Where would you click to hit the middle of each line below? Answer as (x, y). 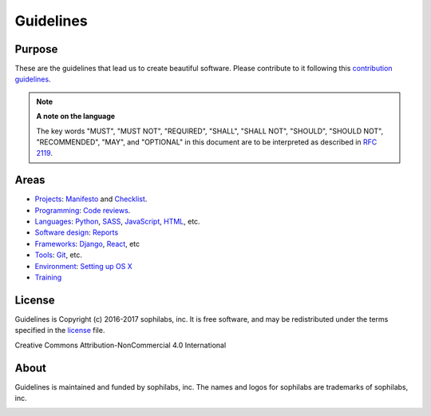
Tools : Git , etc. (59, 255)
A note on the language (76, 117)
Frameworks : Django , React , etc (87, 244)
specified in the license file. (60, 331)
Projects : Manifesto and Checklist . (91, 199)
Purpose (36, 49)
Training (48, 277)
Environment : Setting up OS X (84, 266)
